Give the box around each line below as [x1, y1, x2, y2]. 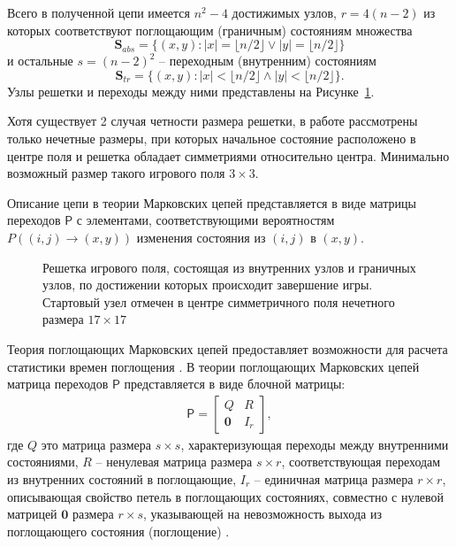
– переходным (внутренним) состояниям [159, 51, 376, 70]
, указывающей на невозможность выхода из [142, 505, 382, 523]
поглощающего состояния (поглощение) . [7, 521, 230, 540]
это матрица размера [41, 435, 151, 453]
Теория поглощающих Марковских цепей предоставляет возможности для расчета [7, 339, 448, 358]
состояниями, [7, 452, 79, 471]
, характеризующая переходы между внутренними [180, 435, 449, 453]
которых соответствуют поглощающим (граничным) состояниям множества [7, 20, 413, 39]
